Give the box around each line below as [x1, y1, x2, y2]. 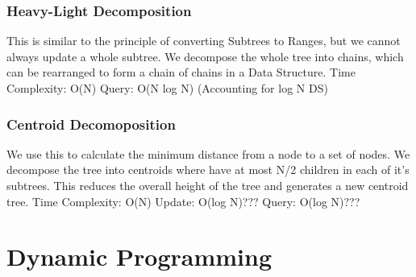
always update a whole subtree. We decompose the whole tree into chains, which [6, 48, 404, 64]
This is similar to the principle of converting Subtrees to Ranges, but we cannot [6, 32, 401, 49]
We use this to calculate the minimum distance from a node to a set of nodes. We [6, 145, 410, 162]
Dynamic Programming [6, 240, 272, 273]
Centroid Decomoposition [6, 114, 176, 134]
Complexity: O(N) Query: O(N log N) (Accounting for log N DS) [6, 80, 328, 96]
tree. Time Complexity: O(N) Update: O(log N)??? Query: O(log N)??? [6, 192, 360, 209]
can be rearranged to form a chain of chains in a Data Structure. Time [6, 64, 356, 81]
